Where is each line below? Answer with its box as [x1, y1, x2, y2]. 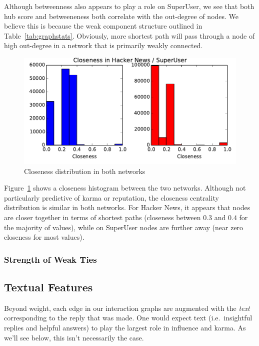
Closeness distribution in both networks [24, 165, 145, 176]
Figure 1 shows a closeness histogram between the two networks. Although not [4, 183, 246, 193]
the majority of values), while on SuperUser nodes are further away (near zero [4, 222, 243, 232]
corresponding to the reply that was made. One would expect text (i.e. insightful [4, 312, 252, 323]
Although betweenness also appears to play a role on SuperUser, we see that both [4, 1, 254, 11]
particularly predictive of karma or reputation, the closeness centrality [4, 192, 219, 203]
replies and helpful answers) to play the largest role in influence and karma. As [4, 322, 246, 332]
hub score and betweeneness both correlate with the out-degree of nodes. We [4, 11, 239, 21]
